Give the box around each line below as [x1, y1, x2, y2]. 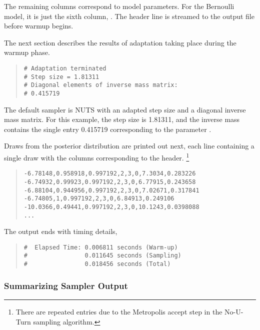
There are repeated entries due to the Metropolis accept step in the [15, 306, 222, 316]
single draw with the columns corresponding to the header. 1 [4, 150, 189, 162]
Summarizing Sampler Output [4, 279, 128, 291]
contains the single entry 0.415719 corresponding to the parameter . [4, 123, 211, 134]
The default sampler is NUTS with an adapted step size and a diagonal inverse [4, 104, 246, 114]
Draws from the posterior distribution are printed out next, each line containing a [4, 140, 254, 151]
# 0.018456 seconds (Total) [23, 260, 171, 268]
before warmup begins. [4, 20, 73, 31]
